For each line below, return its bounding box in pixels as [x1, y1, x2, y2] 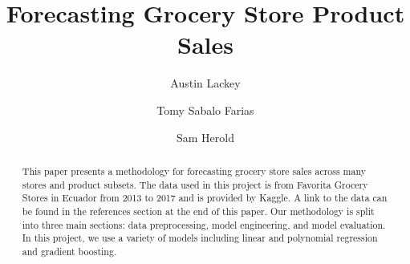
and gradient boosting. [22, 244, 117, 258]
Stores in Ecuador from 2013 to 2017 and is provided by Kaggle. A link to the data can [22, 191, 388, 205]
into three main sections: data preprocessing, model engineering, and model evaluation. [22, 217, 386, 231]
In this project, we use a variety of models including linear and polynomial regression [22, 231, 378, 245]
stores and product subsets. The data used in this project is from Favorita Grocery [22, 177, 368, 191]
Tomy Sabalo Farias [156, 101, 254, 118]
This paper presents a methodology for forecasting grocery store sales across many [22, 164, 367, 177]
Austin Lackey [170, 75, 241, 91]
